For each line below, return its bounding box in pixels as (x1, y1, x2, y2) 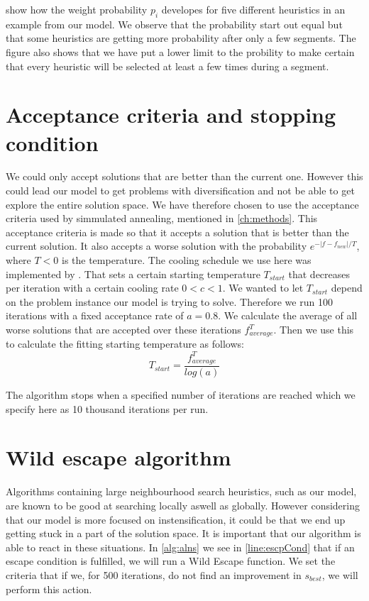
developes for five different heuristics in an (161, 2, 346, 16)
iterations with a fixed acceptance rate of (6, 308, 184, 323)
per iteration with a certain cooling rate (6, 280, 179, 295)
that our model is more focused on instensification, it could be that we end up (6, 512, 346, 526)
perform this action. (6, 581, 92, 596)
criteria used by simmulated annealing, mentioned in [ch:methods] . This (6, 211, 318, 226)
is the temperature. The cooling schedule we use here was (61, 253, 312, 268)
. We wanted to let (222, 280, 304, 295)
